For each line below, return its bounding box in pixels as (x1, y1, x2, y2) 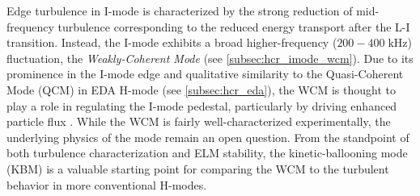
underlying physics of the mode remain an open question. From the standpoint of (6, 128, 409, 145)
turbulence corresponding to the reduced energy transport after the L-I (57, 18, 410, 35)
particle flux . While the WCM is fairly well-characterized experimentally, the (6, 113, 391, 130)
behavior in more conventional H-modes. (6, 176, 207, 193)
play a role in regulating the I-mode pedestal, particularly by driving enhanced (6, 97, 397, 114)
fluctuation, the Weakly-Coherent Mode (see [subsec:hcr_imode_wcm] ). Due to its (6, 49, 414, 66)
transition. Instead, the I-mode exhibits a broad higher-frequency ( (6, 34, 337, 51)
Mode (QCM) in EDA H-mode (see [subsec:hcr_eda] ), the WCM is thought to (6, 81, 397, 98)
